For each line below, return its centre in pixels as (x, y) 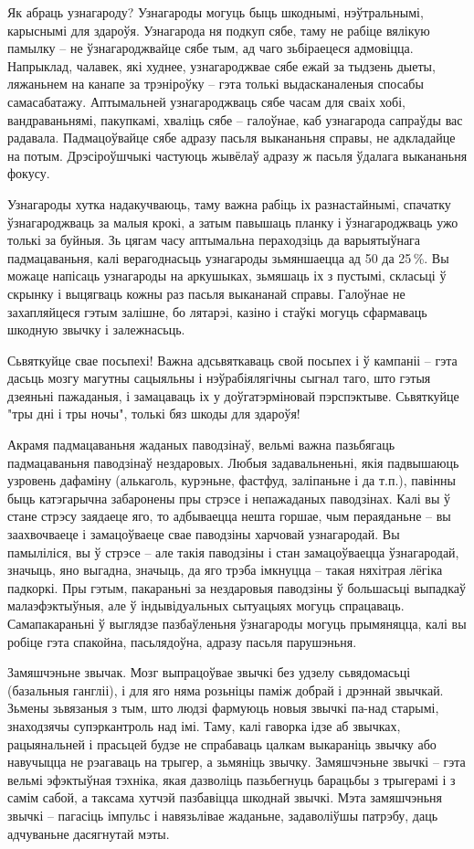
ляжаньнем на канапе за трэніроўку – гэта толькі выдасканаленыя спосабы (216, 84)
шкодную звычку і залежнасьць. (96, 329)
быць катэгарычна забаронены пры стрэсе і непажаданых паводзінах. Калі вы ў (229, 498)
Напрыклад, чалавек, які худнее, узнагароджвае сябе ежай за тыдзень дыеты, (221, 65)
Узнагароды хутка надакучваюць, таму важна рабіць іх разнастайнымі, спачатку (229, 203)
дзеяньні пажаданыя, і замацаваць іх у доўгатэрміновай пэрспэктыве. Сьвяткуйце (233, 395)
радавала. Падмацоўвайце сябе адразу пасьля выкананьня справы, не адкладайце (232, 138)
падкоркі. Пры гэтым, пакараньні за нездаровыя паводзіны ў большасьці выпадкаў (237, 587)
